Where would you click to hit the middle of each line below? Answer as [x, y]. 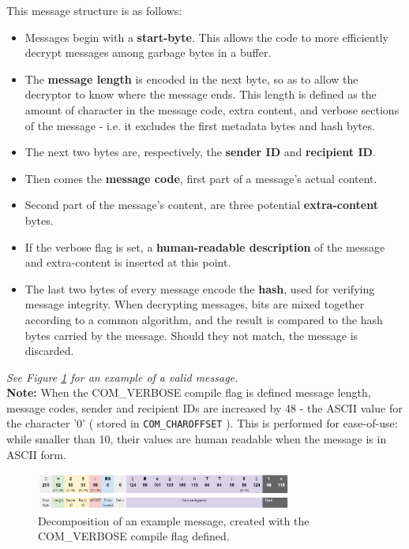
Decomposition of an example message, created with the [174, 520]
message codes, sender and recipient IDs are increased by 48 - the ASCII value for [204, 407]
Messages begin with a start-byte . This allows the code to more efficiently [206, 37]
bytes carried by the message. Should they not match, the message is [191, 335]
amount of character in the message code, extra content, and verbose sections [212, 109]
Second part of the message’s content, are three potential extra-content [201, 205]
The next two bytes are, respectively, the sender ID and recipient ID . [200, 152]
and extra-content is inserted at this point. [128, 262]
